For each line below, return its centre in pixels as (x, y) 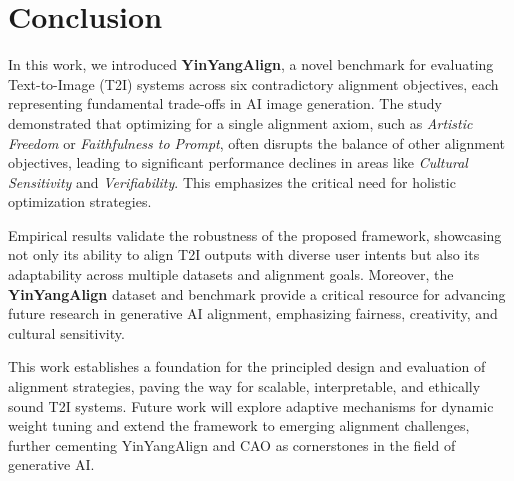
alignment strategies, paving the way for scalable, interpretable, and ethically (244, 386)
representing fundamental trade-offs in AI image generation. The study (225, 103)
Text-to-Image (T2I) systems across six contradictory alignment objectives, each (253, 83)
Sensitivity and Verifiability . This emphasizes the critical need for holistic (232, 181)
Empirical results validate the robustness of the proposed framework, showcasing (255, 234)
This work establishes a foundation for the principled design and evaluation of (247, 366)
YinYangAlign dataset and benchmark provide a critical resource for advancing (257, 293)
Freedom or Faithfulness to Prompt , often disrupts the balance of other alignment (257, 142)
